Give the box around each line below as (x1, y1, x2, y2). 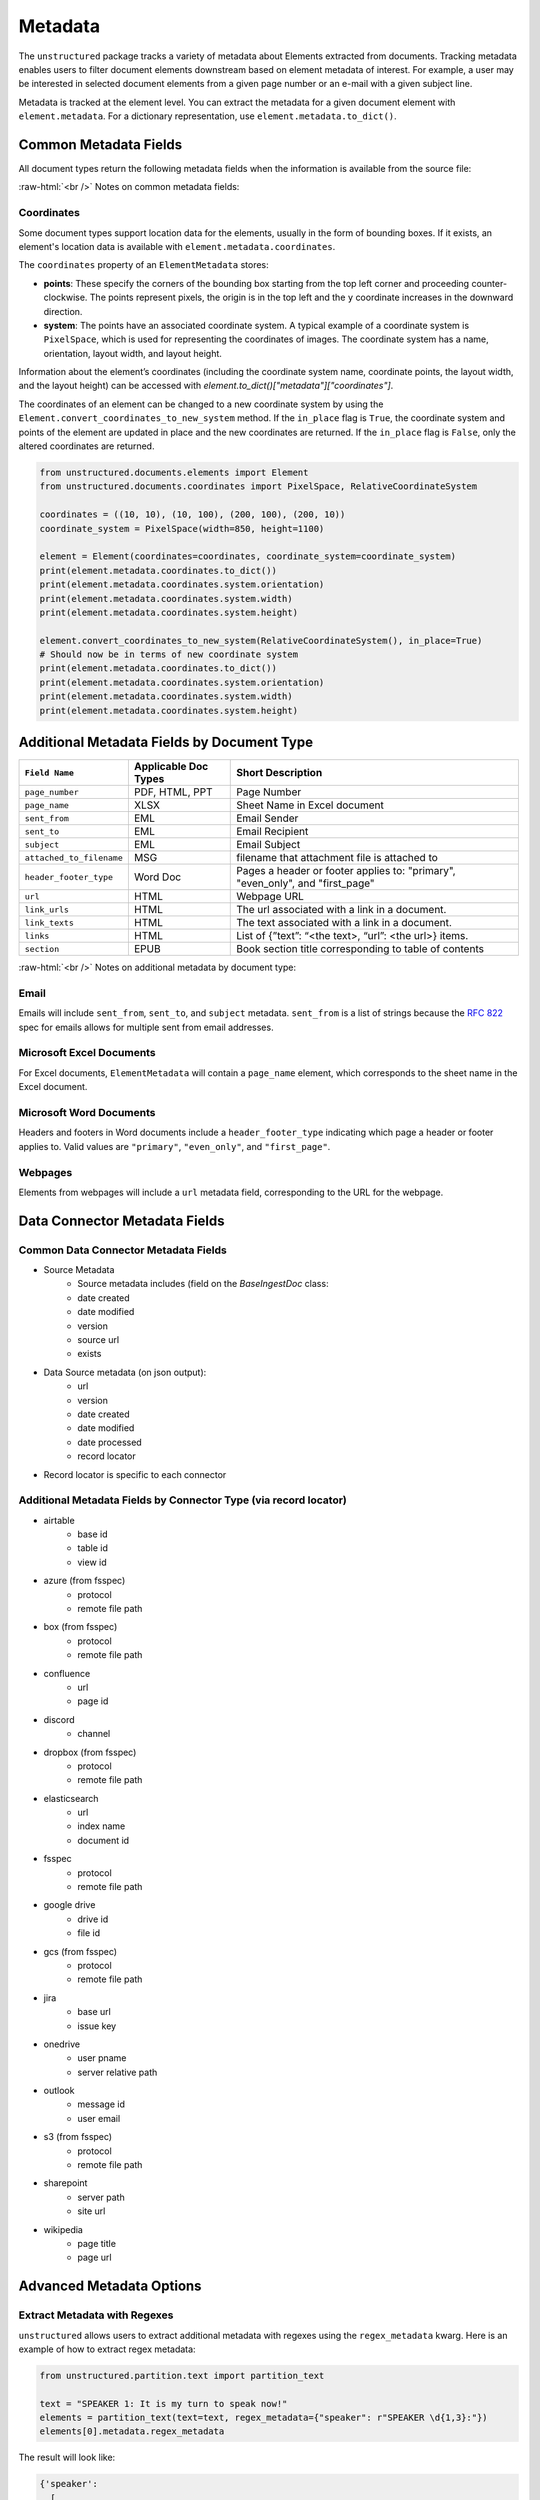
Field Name (24, 767, 75, 778)
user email (77, 2112, 121, 2124)
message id (77, 2098, 125, 2110)
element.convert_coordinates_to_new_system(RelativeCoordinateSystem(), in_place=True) (39, 635, 483, 646)
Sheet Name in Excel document (236, 798, 384, 812)
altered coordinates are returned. (18, 440, 155, 452)
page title (77, 2238, 117, 2249)
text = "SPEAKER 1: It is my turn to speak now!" (39, 2398, 288, 2409)
